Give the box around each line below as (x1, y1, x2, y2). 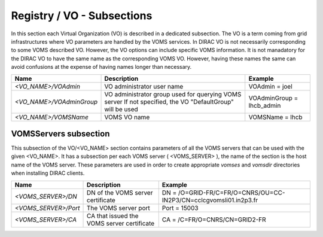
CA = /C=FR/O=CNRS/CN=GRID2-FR (161, 215, 266, 224)
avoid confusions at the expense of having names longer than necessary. (11, 63, 192, 71)
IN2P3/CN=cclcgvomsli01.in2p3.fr (161, 196, 258, 204)
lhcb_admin (248, 101, 281, 110)
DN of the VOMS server (87, 189, 153, 197)
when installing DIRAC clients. (11, 169, 85, 177)
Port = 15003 (161, 203, 199, 212)
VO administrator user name (104, 82, 184, 90)
